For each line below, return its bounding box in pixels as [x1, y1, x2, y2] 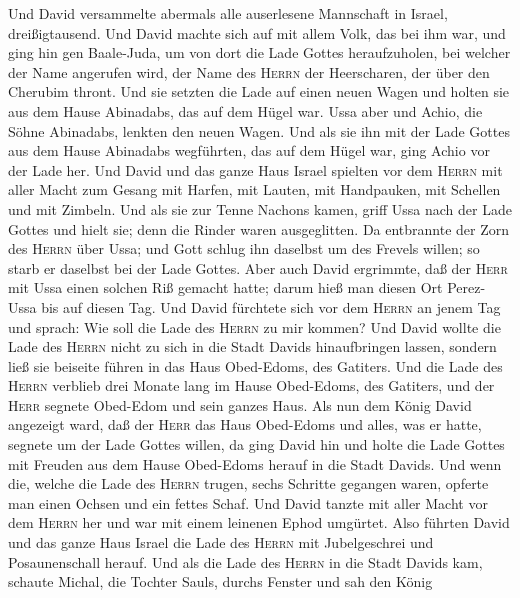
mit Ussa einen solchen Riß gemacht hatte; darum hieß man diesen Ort [8, 277, 443, 298]
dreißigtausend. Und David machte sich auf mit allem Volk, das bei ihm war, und [8, 22, 506, 43]
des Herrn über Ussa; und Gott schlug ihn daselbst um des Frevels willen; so [8, 238, 480, 259]
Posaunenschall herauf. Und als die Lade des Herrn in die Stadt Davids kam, [8, 551, 483, 572]
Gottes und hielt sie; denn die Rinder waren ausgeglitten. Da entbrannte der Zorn [8, 218, 510, 239]
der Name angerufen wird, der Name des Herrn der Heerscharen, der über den [8, 61, 490, 82]
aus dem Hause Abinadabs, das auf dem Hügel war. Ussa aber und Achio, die [8, 100, 483, 121]
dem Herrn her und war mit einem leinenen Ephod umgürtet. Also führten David [8, 512, 510, 533]
